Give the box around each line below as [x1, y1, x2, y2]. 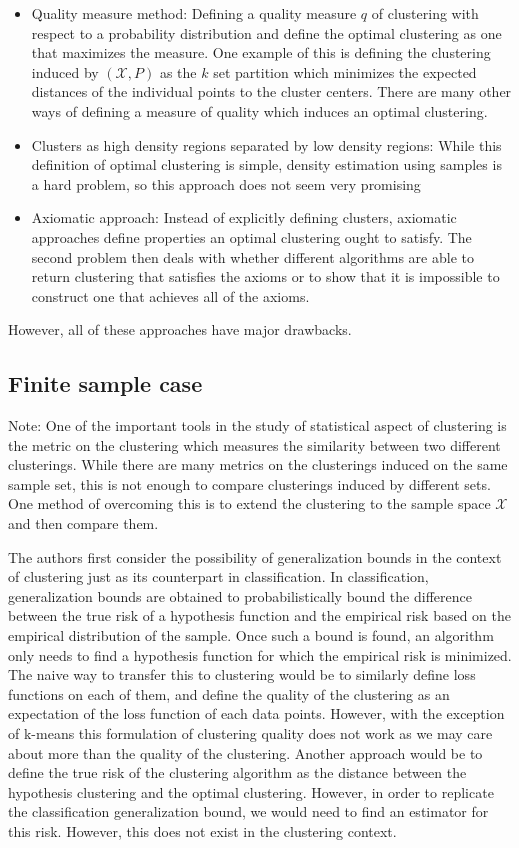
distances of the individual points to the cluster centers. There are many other [31, 81, 512, 102]
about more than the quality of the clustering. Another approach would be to [8, 742, 483, 763]
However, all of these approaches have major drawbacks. [8, 319, 352, 340]
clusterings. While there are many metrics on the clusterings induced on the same [8, 454, 508, 475]
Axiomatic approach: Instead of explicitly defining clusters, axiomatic [31, 207, 457, 228]
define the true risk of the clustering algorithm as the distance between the [8, 762, 467, 783]
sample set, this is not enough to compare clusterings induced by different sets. [8, 473, 491, 494]
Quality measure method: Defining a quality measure [31, 3, 357, 23]
